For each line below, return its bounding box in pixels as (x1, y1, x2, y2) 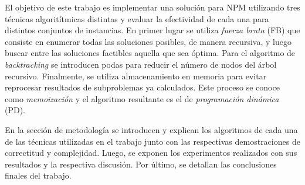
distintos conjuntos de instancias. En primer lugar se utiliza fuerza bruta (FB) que (5, 24, 300, 36)
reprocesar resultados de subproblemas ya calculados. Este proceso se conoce (5, 81, 280, 93)
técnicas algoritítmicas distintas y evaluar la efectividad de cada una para (5, 12, 269, 25)
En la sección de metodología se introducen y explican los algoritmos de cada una (5, 123, 298, 135)
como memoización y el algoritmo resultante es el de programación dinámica (5, 92, 279, 104)
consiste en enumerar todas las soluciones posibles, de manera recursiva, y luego (5, 35, 292, 47)
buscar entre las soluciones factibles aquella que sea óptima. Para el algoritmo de (5, 47, 296, 59)
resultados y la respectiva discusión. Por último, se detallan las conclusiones (5, 158, 277, 170)
